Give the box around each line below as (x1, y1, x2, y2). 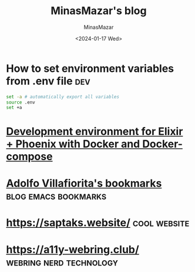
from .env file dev (6, 74, 91, 88)
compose (6, 150, 53, 163)
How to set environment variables (6, 62, 174, 75)
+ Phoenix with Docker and (6, 137, 140, 151)
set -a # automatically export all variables (6, 94, 119, 99)
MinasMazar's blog (51, 4, 147, 18)
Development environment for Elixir (6, 125, 183, 138)
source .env (6, 99, 35, 105)
